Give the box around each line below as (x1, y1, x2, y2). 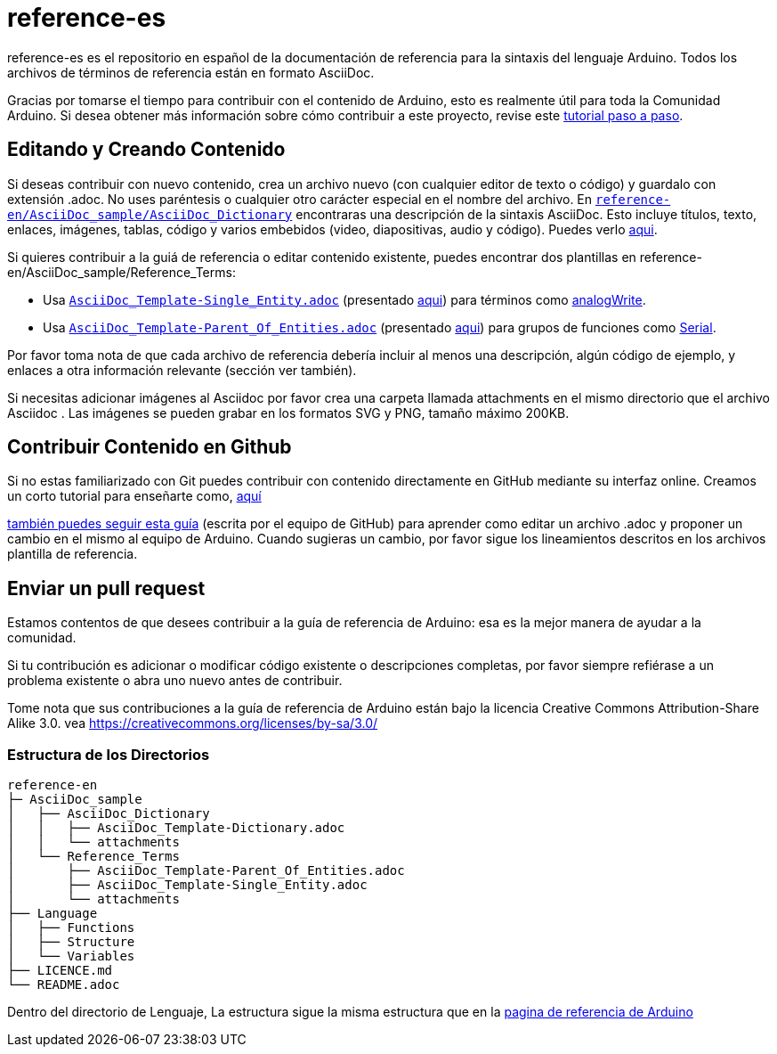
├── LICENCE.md (7, 963, 113, 978)
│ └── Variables (7, 949, 135, 964)
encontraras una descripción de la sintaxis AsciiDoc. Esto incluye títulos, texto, (295, 206, 757, 222)
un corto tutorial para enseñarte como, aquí (7, 488, 262, 504)
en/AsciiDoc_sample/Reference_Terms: (7, 264, 236, 280)
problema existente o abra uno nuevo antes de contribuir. (7, 673, 343, 689)
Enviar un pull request (7, 576, 206, 600)
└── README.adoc (7, 977, 120, 993)
